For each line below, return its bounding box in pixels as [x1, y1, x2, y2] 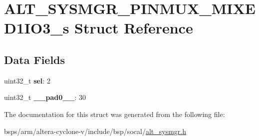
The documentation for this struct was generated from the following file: [4, 108, 225, 119]
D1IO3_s [4, 17, 69, 38]
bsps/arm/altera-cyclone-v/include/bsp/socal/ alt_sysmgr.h [4, 125, 186, 136]
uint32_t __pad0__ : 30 [4, 92, 86, 102]
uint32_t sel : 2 [4, 75, 50, 85]
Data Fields [4, 51, 65, 67]
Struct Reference [74, 17, 193, 38]
